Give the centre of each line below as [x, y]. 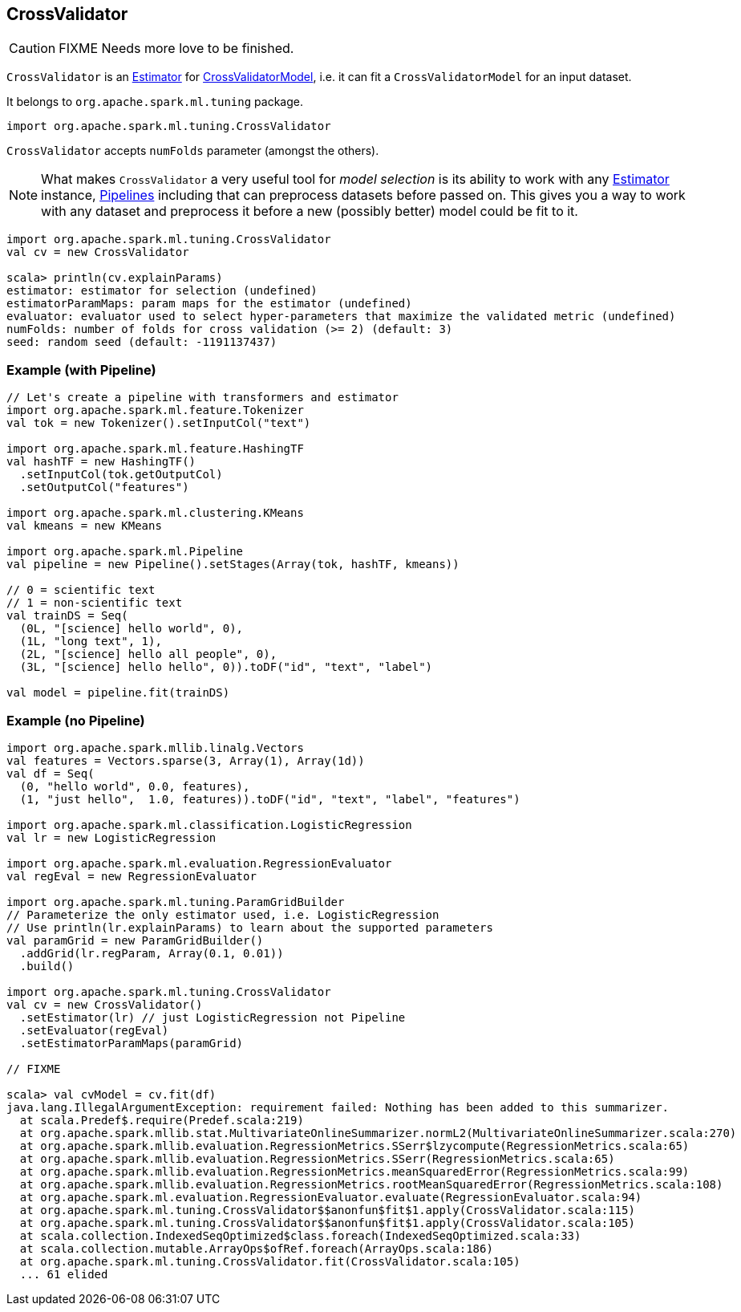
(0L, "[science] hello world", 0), [132, 629]
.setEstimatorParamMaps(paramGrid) [132, 1043]
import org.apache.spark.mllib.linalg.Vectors [155, 747]
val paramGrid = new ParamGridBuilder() [135, 940]
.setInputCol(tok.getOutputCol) [121, 475]
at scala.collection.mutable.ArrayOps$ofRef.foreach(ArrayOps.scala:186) [256, 1248]
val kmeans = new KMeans [84, 526]
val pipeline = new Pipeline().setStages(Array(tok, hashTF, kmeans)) [233, 565]
